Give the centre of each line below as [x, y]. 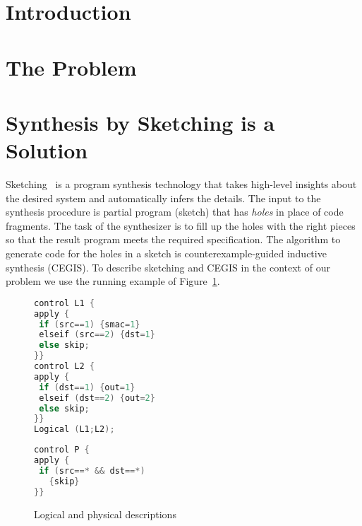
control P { [62, 450]
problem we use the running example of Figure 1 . [113, 281]
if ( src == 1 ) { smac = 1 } [90, 324]
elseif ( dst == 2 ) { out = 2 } [97, 398]
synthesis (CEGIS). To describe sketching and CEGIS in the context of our [168, 267]
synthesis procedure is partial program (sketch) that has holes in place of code [175, 212]
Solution [47, 150]
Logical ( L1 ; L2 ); [74, 429]
